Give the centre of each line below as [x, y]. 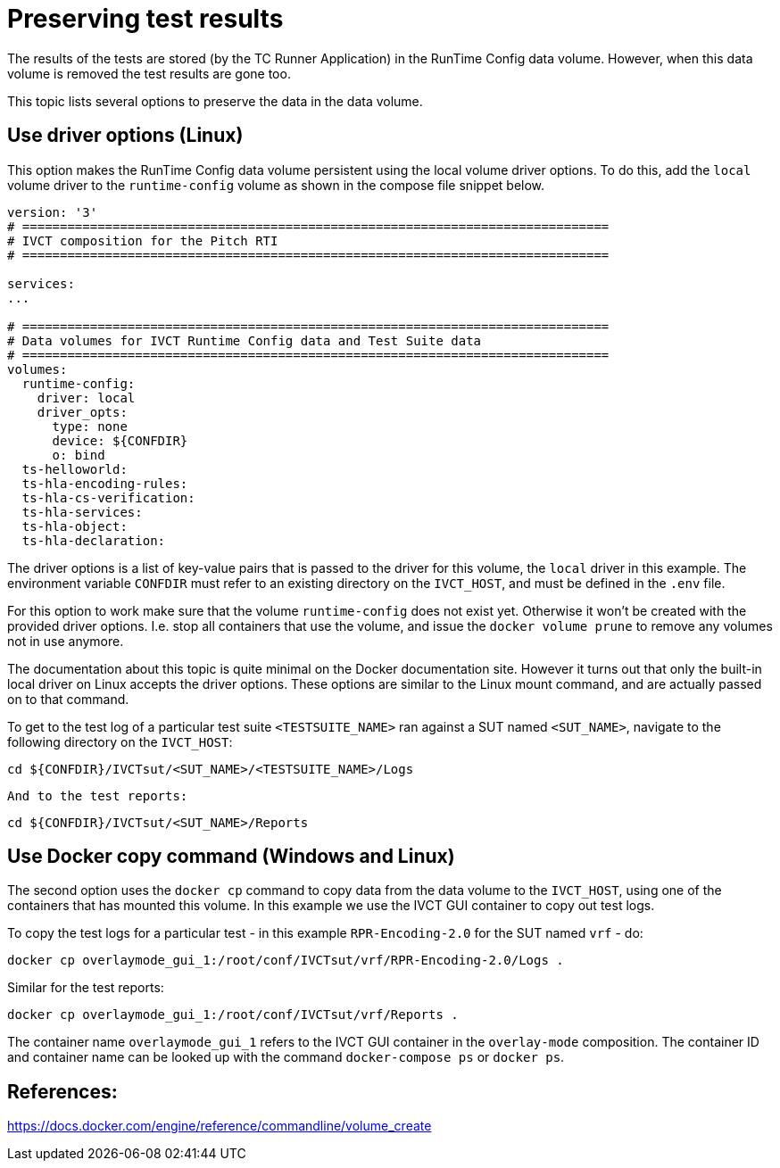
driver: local [86, 398]
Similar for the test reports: [86, 988]
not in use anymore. [66, 641]
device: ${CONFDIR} [120, 440]
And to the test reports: [98, 795]
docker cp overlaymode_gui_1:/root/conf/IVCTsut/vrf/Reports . [233, 1015]
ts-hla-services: [82, 512]
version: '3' [53, 212]
